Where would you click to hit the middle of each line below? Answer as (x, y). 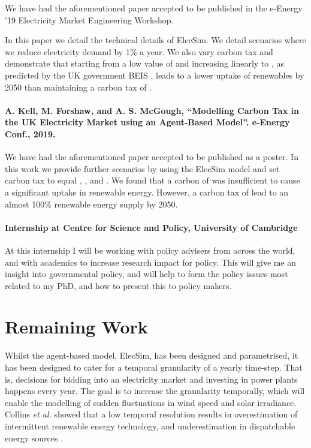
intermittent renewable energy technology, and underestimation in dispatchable (150, 426)
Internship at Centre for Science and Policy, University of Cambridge (151, 227)
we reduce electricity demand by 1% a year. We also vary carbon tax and (139, 51)
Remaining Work (76, 327)
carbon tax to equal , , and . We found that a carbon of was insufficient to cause (153, 180)
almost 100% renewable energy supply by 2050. (91, 204)
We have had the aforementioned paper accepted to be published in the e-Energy (154, 8)
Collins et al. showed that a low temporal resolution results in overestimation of (151, 414)
